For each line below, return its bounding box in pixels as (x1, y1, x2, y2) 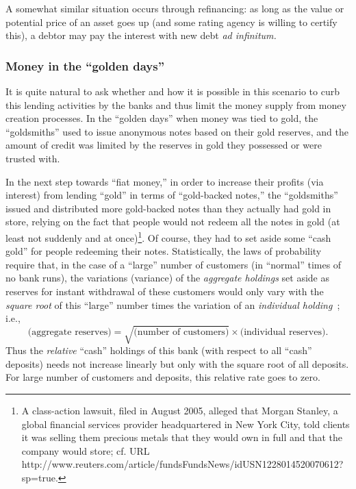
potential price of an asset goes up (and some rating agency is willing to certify (5, 14, 338, 29)
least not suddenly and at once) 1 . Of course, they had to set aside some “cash (5, 228, 331, 244)
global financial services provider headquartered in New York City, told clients (21, 416, 350, 431)
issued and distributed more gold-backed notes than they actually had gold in (5, 201, 331, 215)
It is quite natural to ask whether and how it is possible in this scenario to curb (5, 84, 340, 98)
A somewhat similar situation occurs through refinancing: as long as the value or (5, 1, 344, 15)
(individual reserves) (240, 327, 326, 337)
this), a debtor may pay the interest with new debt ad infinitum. (5, 28, 277, 42)
